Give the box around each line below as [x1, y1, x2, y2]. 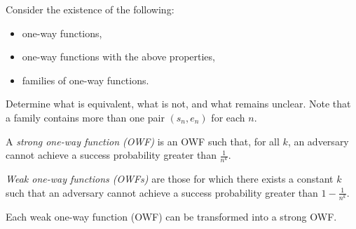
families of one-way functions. [22, 72, 149, 87]
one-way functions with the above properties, [22, 49, 215, 64]
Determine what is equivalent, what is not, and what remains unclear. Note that [6, 96, 351, 111]
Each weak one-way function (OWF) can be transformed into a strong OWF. [6, 209, 337, 224]
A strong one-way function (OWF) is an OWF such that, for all [6, 133, 280, 148]
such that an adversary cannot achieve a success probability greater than [6, 185, 318, 199]
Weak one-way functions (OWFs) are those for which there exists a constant [6, 171, 334, 186]
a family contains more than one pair [6, 110, 165, 124]
